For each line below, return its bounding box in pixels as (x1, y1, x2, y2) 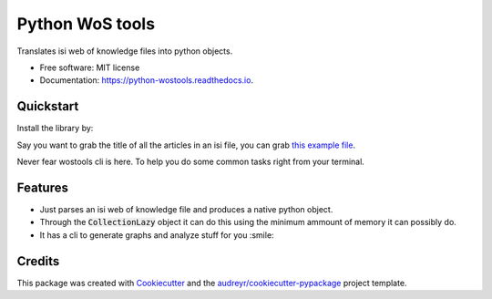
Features (16, 180, 68, 195)
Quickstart (16, 98, 79, 114)
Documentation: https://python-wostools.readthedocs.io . (39, 75, 254, 86)
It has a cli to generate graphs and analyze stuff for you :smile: (39, 229, 274, 241)
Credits (16, 253, 60, 269)
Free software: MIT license (39, 62, 140, 73)
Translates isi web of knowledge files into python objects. (16, 46, 233, 57)
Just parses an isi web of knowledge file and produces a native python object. (39, 203, 333, 214)
